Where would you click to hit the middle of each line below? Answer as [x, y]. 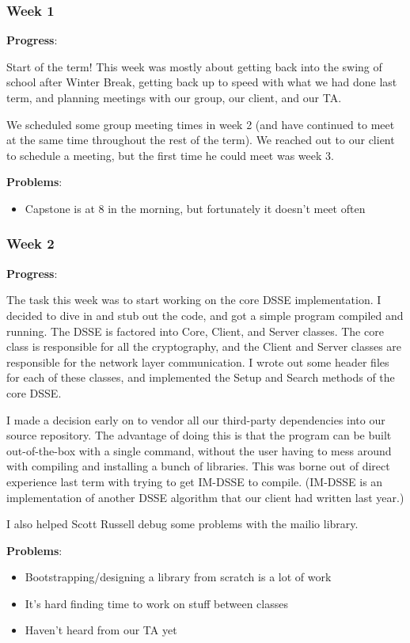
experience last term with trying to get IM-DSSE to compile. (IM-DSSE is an [195, 481]
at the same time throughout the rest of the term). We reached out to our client [201, 140]
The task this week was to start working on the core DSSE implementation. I [194, 300]
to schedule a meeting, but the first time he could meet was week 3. [170, 155]
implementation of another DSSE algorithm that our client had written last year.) [205, 497]
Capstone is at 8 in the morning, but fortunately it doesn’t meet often [195, 208]
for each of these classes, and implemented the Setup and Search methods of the [201, 377]
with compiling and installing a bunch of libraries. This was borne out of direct [198, 466]
